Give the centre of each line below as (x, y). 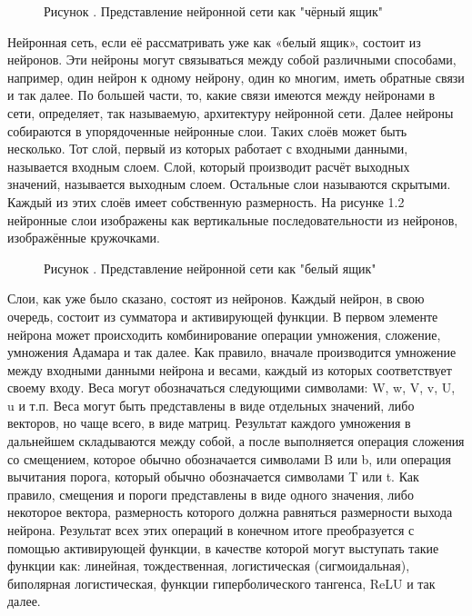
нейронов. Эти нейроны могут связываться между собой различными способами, (232, 60)
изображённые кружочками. (84, 238)
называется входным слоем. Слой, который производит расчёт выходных (209, 166)
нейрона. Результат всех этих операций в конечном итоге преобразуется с (211, 530)
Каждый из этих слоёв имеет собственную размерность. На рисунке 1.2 (206, 201)
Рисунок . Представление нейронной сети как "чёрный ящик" (214, 11)
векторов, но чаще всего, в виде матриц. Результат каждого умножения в (209, 423)
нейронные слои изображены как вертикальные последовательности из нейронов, (233, 219)
